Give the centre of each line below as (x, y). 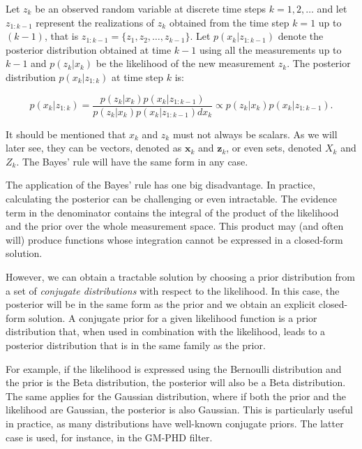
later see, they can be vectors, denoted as (94, 148)
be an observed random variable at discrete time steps (151, 8)
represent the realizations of (95, 22)
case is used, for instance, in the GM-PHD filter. (109, 437)
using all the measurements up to (270, 49)
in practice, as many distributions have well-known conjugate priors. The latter (175, 423)
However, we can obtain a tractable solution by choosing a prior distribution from (180, 276)
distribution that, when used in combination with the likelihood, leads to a (166, 331)
